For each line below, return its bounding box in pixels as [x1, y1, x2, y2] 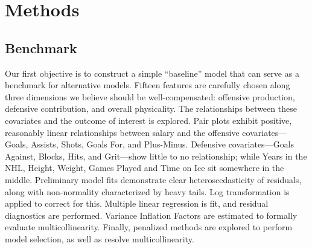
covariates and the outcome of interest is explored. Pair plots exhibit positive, [5, 114, 292, 126]
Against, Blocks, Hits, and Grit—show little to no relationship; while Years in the [5, 149, 307, 162]
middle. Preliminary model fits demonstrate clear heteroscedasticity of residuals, [5, 173, 302, 186]
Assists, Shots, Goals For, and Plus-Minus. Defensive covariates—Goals [30, 138, 294, 150]
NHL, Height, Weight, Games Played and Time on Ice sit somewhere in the [5, 161, 284, 174]
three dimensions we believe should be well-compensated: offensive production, [5, 90, 295, 103]
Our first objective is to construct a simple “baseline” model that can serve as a [5, 66, 299, 79]
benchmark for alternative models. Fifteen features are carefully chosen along [5, 79, 290, 91]
